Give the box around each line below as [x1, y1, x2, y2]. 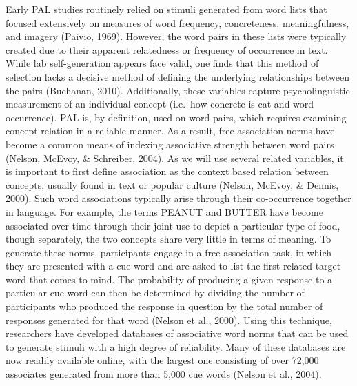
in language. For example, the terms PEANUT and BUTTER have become [6, 204, 323, 219]
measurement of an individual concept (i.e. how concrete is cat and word [6, 96, 314, 111]
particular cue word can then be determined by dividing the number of [6, 285, 305, 300]
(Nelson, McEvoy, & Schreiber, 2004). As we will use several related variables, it [6, 150, 344, 165]
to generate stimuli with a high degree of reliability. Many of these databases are [6, 339, 346, 354]
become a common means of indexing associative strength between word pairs [6, 136, 334, 151]
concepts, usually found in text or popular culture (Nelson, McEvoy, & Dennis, [6, 177, 339, 192]
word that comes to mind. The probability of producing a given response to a [6, 272, 333, 286]
